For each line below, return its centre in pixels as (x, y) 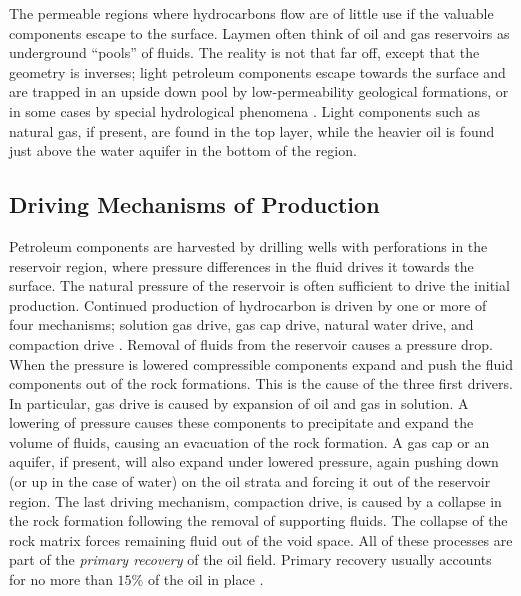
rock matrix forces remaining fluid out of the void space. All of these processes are (261, 539)
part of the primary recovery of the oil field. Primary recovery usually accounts (250, 559)
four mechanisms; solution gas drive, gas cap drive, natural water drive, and (241, 324)
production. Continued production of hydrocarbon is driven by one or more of (248, 304)
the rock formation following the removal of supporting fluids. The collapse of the (258, 520)
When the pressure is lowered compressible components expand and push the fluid (261, 363)
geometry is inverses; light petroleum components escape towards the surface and (257, 71)
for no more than (61, 579)
